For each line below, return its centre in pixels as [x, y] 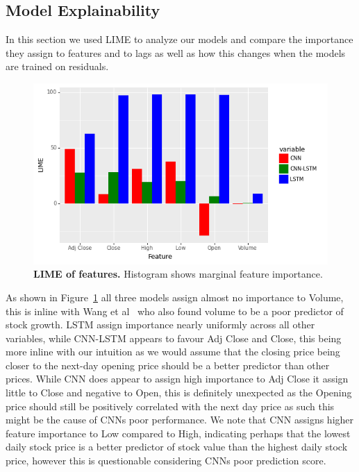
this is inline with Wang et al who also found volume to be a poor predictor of [175, 311]
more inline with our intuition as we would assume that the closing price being [173, 352]
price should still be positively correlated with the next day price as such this [170, 406]
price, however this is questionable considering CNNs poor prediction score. [166, 461]
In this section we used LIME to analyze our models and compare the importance [179, 39]
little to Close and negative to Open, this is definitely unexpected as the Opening [179, 393]
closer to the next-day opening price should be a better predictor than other [168, 365]
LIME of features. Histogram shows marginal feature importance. [178, 274]
